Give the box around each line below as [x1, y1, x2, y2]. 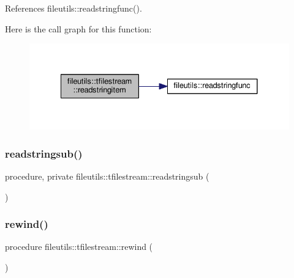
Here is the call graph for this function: [5, 22, 152, 35]
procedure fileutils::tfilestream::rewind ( [5, 240, 153, 253]
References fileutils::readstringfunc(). [5, 2, 142, 14]
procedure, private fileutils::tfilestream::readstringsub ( [5, 169, 209, 182]
